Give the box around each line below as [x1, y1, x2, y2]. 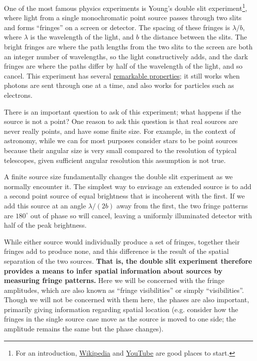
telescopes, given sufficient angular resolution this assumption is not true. [4, 155, 226, 165]
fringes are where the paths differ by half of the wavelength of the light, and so [4, 61, 243, 71]
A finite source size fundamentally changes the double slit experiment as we [4, 171, 233, 182]
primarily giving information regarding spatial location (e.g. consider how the [4, 304, 238, 314]
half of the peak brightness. [4, 220, 87, 230]
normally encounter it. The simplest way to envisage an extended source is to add [4, 181, 252, 191]
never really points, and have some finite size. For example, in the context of [4, 125, 235, 136]
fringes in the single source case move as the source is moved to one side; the [4, 314, 236, 324]
